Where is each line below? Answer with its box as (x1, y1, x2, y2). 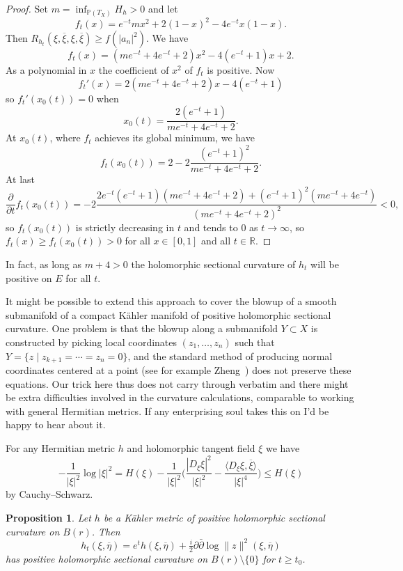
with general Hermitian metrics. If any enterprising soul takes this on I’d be (6, 403, 329, 418)
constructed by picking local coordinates (6, 334, 177, 349)
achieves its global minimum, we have (95, 130, 255, 145)
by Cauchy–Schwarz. (6, 487, 93, 501)
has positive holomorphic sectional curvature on (6, 551, 208, 565)
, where (49, 130, 81, 145)
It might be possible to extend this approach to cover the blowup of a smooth (6, 294, 337, 308)
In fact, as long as (6, 257, 82, 272)
